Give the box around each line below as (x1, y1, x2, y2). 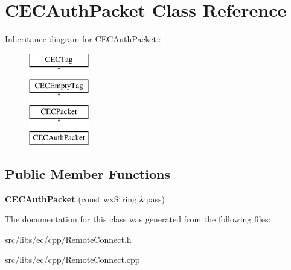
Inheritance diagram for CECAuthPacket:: (5, 33, 161, 45)
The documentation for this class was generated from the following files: (5, 213, 271, 225)
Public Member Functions (5, 164, 170, 183)
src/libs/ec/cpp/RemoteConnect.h (5, 233, 132, 245)
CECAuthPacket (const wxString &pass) (5, 192, 165, 205)
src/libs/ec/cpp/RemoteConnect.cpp (5, 253, 140, 266)
